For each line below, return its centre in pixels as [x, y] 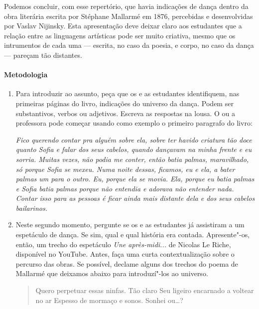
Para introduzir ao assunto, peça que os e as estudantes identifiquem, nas [128, 93]
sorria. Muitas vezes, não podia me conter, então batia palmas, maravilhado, [132, 159]
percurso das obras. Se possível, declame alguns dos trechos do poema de [127, 263]
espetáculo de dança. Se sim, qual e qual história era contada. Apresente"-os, [133, 234]
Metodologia [26, 75]
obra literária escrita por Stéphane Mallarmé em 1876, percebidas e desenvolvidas [129, 16]
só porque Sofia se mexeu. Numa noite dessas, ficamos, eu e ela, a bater [125, 169]
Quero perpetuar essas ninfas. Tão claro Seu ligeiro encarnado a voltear [145, 290]
